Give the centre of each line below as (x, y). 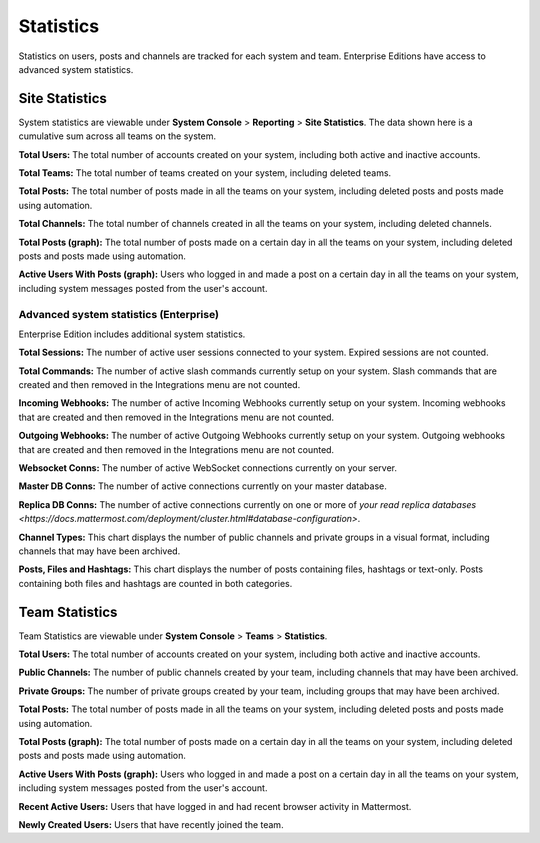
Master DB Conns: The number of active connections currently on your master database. (202, 486)
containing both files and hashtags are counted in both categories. (155, 583)
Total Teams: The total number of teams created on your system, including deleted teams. (205, 173)
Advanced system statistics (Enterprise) (119, 314)
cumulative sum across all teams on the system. (117, 136)
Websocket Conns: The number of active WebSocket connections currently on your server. (207, 468)
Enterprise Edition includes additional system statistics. (132, 334)
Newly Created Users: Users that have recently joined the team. (151, 824)
